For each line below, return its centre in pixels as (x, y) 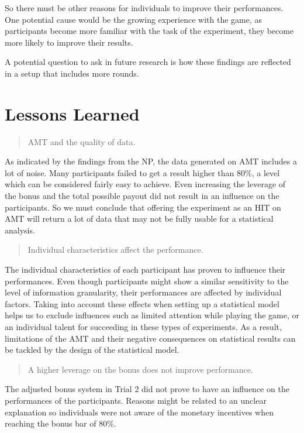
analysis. (20, 230)
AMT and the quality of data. (82, 141)
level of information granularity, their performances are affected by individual (143, 292)
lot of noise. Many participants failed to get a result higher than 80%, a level (142, 172)
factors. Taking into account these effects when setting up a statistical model (142, 303)
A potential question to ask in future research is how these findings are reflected (148, 62)
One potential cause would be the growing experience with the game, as (134, 19)
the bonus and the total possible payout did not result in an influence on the (142, 196)
